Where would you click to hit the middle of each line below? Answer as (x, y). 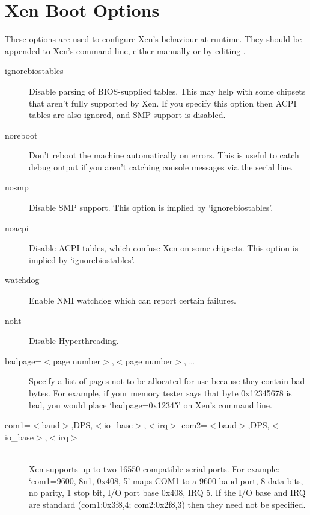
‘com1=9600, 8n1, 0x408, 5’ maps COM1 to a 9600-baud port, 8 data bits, (166, 480)
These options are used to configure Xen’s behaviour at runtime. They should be (153, 39)
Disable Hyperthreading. (74, 341)
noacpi (17, 227)
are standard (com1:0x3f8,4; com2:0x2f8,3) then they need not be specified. (167, 504)
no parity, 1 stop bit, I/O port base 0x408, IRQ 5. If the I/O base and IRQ (167, 492)
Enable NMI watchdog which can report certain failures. (133, 300)
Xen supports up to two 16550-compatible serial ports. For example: (154, 468)
